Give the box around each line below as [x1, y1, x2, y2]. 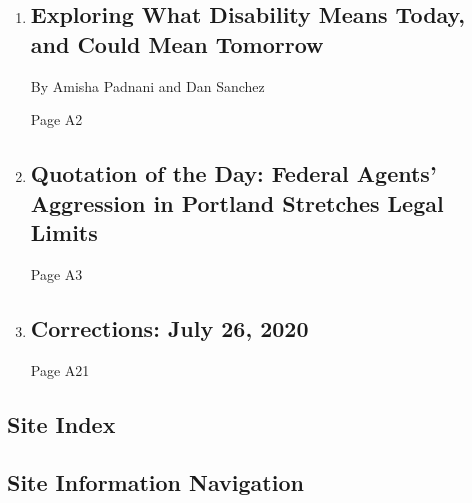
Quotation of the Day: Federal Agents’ [30, 158, 437, 189]
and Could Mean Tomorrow [30, 28, 324, 59]
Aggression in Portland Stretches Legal [30, 187, 444, 218]
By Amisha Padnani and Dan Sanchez [30, 75, 265, 96]
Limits [30, 216, 98, 247]
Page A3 [30, 263, 83, 284]
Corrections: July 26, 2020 [30, 312, 309, 343]
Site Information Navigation [7, 467, 304, 498]
